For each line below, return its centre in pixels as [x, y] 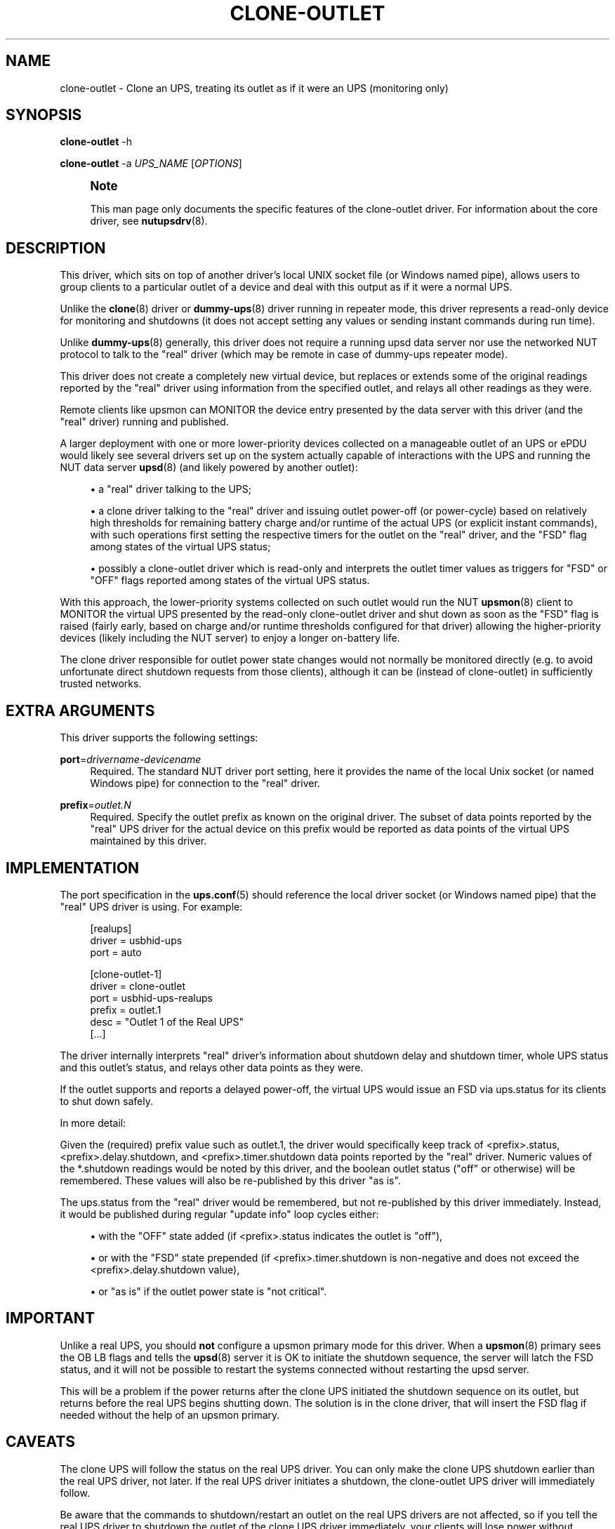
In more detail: [93, 1123]
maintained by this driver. [148, 841]
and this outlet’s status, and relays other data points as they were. [212, 1067]
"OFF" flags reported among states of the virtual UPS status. [230, 581]
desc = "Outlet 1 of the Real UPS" [167, 1021]
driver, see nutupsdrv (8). [149, 221]
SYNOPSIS [44, 115]
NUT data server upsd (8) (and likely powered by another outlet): [209, 468]
